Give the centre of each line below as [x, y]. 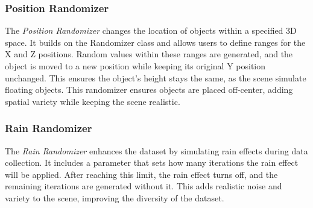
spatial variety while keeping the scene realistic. [93, 101]
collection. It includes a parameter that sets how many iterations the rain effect [152, 162]
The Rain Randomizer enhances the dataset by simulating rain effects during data [156, 150]
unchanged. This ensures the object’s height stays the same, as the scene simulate [156, 77]
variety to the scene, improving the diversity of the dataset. [115, 197]
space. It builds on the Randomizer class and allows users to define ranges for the [155, 42]
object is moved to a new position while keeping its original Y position [135, 66]
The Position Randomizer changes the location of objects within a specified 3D [151, 30]
